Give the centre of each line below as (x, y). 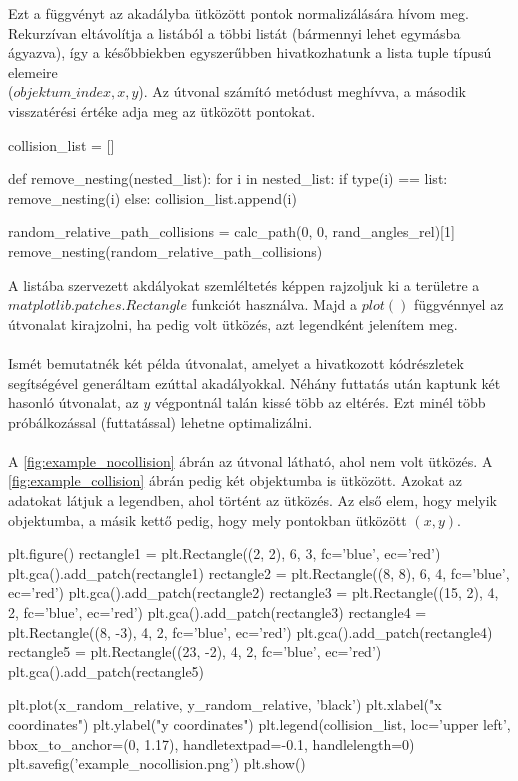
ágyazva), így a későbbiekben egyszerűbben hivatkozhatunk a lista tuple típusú (250, 52)
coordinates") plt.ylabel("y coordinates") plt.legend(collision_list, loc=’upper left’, (259, 724)
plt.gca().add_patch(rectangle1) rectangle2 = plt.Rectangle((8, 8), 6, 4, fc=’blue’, (259, 572)
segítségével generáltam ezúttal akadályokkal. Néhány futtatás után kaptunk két (254, 382)
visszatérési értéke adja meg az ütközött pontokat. (162, 110)
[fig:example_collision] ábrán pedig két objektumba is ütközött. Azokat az (235, 480)
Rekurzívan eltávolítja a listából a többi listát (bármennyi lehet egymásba (234, 32)
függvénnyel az (458, 304)
